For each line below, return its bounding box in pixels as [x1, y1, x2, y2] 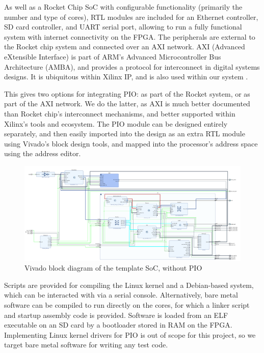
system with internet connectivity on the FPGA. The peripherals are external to [4, 31, 255, 42]
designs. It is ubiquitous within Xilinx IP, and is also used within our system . [4, 71, 248, 82]
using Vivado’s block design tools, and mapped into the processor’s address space [4, 138, 258, 149]
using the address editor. [4, 148, 81, 159]
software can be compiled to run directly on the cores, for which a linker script [4, 300, 250, 310]
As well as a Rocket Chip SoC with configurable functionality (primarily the [4, 2, 243, 12]
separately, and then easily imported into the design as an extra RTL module [4, 128, 245, 139]
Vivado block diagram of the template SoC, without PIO [24, 262, 202, 273]
